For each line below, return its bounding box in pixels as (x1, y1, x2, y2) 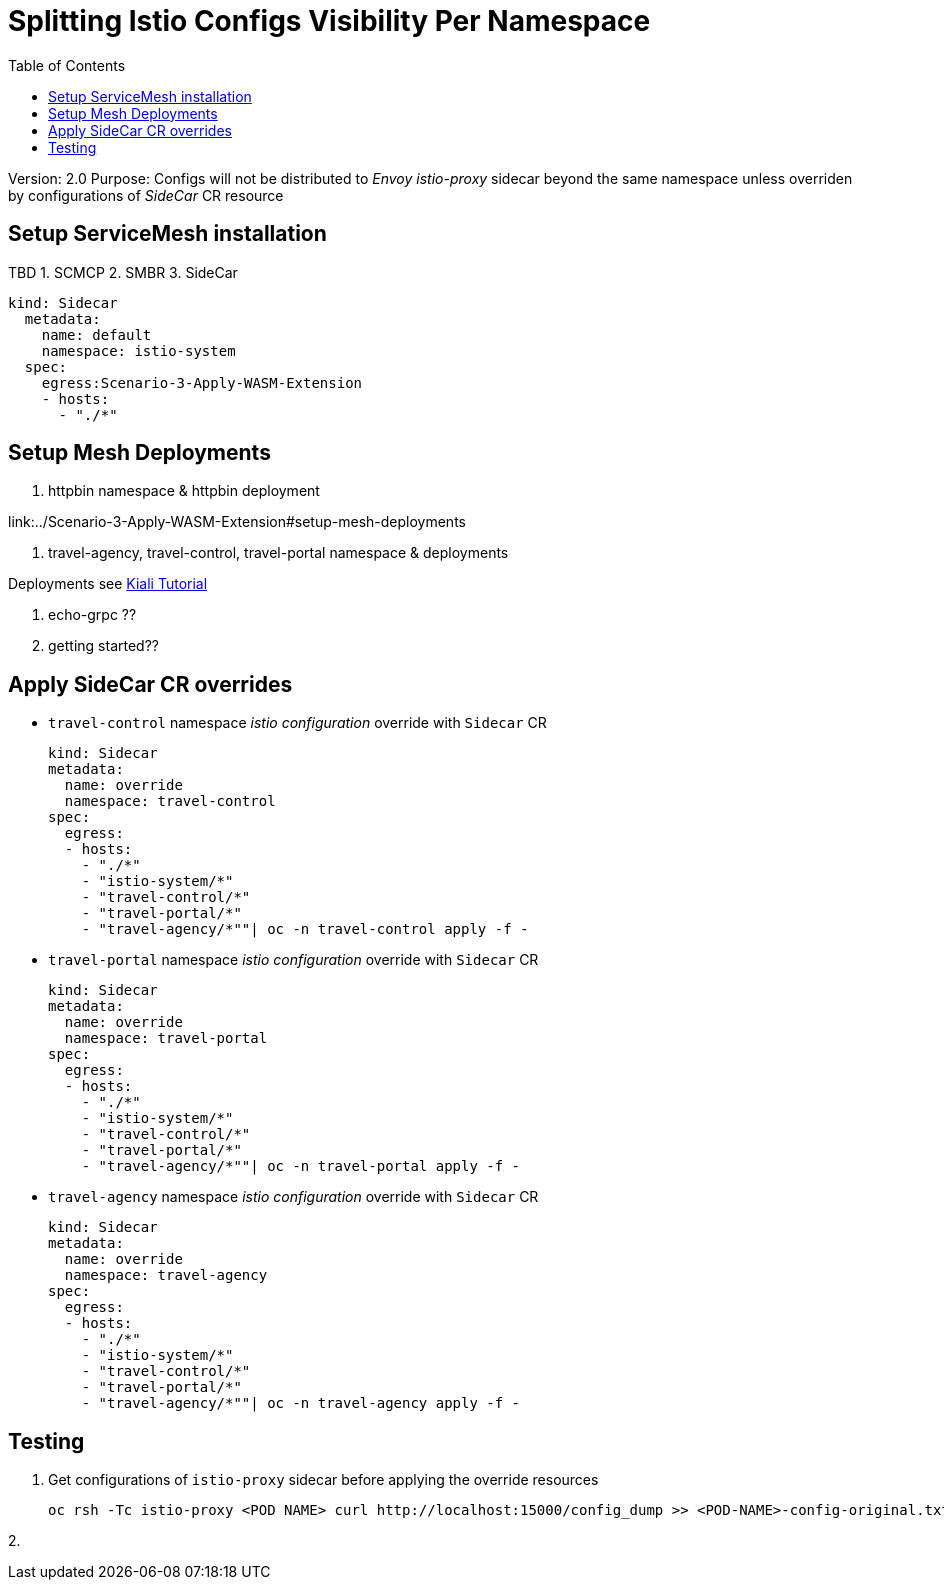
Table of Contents (8, 56, 126, 74)
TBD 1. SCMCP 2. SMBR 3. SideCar (8, 263, 238, 281)
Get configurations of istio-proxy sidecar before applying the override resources (48, 1471, 599, 1489)
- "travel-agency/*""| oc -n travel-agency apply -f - (81, 1395, 521, 1412)
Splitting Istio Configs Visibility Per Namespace (8, 4, 651, 38)
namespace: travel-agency (64, 1267, 268, 1284)
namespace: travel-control (64, 793, 276, 810)
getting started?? (48, 637, 159, 655)
